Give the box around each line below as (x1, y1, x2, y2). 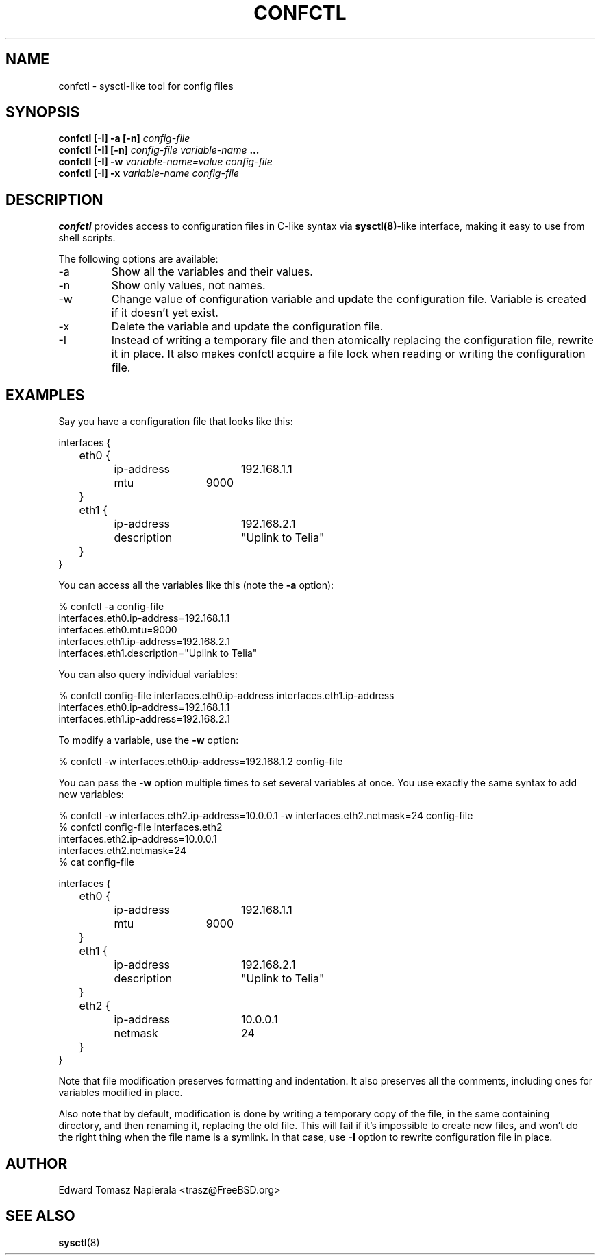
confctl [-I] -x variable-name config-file (58, 167, 239, 180)
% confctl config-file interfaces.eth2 (58, 821, 223, 834)
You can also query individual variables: (58, 668, 238, 681)
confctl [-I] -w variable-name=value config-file (58, 156, 273, 168)
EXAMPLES (5, 386, 85, 404)
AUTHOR (5, 1154, 68, 1172)
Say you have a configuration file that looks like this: (58, 415, 293, 428)
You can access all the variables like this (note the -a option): (58, 579, 334, 592)
